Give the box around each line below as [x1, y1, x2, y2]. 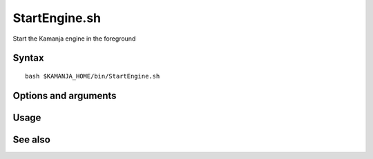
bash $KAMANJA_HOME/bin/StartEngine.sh [25, 72, 160, 80]
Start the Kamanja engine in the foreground [12, 34, 136, 43]
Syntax [12, 52, 44, 64]
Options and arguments [12, 89, 117, 101]
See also [12, 134, 51, 145]
